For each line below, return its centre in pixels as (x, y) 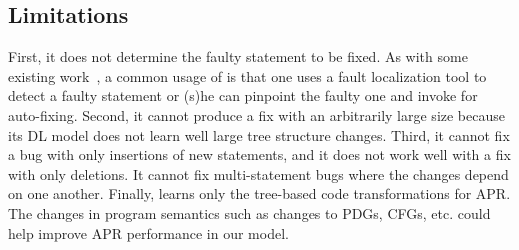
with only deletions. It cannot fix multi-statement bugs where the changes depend (258, 173)
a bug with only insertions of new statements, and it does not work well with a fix (259, 154)
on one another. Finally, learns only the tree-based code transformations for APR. (259, 193)
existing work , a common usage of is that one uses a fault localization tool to (247, 75)
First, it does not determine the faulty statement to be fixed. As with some (238, 56)
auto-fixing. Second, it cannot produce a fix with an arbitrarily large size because (256, 114)
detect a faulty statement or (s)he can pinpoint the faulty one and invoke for (243, 95)
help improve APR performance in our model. (148, 232)
